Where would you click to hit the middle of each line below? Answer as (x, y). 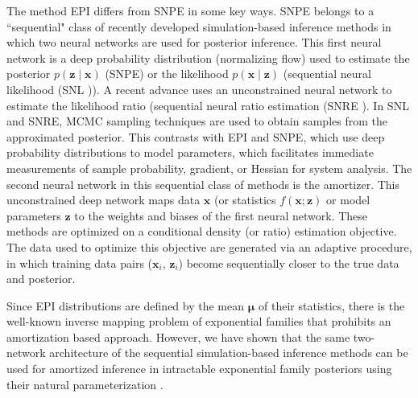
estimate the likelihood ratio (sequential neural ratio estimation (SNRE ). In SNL (208, 105)
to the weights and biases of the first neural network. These (221, 215)
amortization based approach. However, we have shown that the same (178, 336)
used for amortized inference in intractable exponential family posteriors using (199, 369)
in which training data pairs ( (80, 263)
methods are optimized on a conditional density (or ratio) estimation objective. (202, 231)
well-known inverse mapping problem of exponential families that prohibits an (199, 321)
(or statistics (245, 200)
